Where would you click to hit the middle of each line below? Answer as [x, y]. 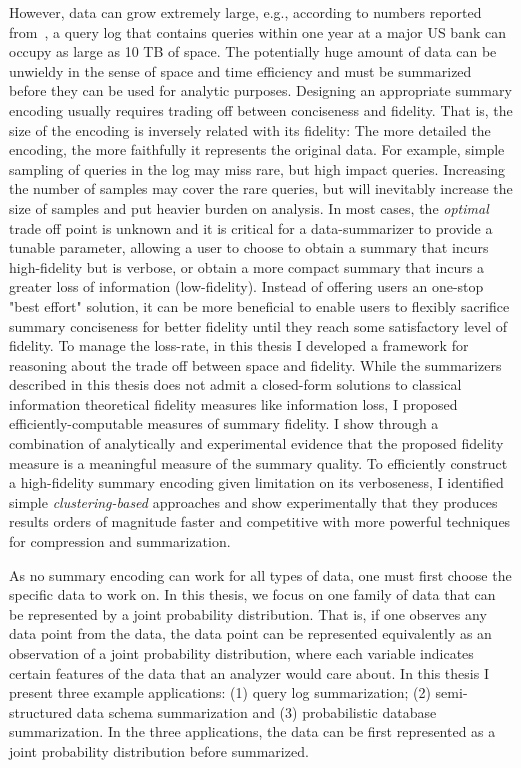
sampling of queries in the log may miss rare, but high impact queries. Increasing [257, 168]
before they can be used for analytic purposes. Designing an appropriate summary [260, 90]
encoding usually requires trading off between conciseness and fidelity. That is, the [261, 109]
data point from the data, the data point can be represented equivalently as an [250, 633]
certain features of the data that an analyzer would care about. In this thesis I [249, 672]
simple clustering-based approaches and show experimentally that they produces [253, 501]
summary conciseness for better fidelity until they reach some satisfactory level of [258, 325]
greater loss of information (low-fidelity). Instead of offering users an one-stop [246, 286]
